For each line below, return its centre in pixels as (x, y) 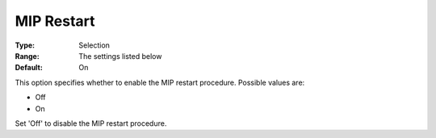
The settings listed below (120, 56)
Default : (29, 68)
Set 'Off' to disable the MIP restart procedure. (91, 123)
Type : (25, 45)
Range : (27, 56)
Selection (94, 45)
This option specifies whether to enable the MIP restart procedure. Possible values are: (160, 82)
